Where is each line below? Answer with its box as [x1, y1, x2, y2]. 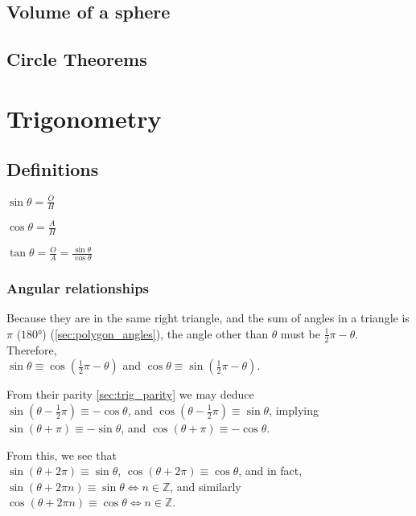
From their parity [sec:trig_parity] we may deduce [6, 386, 254, 403]
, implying [269, 402, 319, 418]
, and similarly [170, 477, 241, 494]
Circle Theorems [6, 47, 147, 72]
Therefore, [6, 341, 57, 358]
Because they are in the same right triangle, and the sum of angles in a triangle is [6, 309, 410, 326]
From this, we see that [6, 446, 117, 463]
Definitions [6, 157, 99, 182]
